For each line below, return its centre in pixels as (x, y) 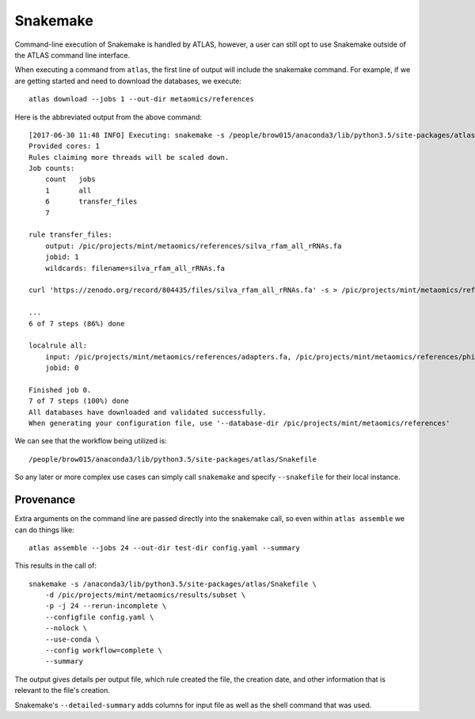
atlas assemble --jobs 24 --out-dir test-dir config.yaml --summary (164, 548)
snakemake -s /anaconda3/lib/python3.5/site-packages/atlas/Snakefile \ (173, 584)
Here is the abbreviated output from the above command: (108, 117)
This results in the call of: (56, 565)
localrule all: (58, 346)
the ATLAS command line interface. (72, 55)
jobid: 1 (62, 257)
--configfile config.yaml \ (99, 617)
